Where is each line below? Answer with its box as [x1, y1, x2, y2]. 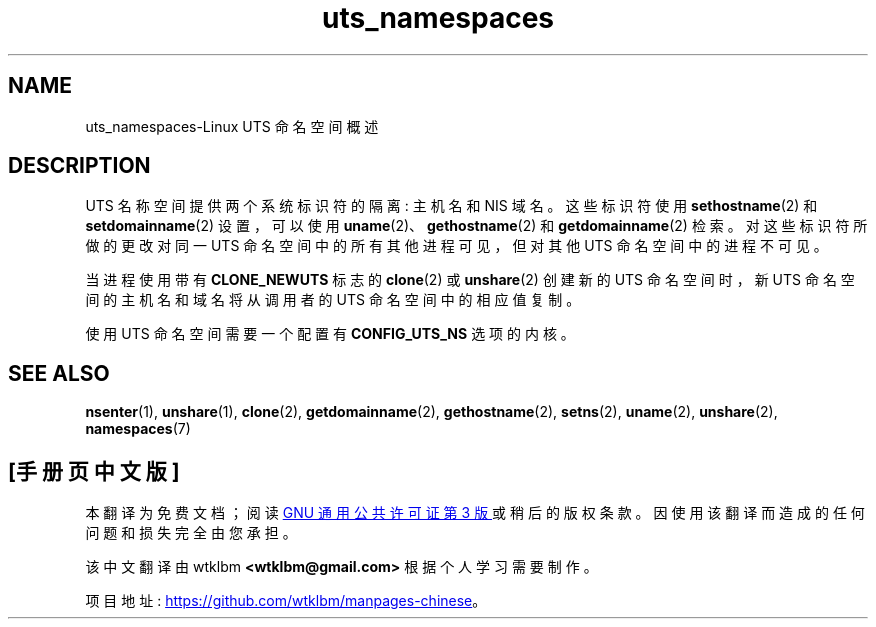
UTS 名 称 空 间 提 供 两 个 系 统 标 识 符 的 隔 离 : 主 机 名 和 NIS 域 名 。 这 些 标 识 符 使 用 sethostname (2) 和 [85, 197, 818, 215]
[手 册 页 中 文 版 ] [8, 458, 180, 484]
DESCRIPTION [8, 153, 151, 179]
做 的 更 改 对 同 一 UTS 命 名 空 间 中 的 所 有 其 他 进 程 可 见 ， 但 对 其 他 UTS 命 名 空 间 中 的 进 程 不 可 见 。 [85, 237, 828, 255]
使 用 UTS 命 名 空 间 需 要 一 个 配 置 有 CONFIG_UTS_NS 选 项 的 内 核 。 [85, 325, 575, 343]
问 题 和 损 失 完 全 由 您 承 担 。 [85, 524, 297, 542]
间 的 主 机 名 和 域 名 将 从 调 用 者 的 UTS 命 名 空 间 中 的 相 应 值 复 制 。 [85, 291, 581, 309]
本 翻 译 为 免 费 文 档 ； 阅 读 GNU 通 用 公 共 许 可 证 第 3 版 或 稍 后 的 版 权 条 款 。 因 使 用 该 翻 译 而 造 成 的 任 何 [85, 504, 865, 522]
